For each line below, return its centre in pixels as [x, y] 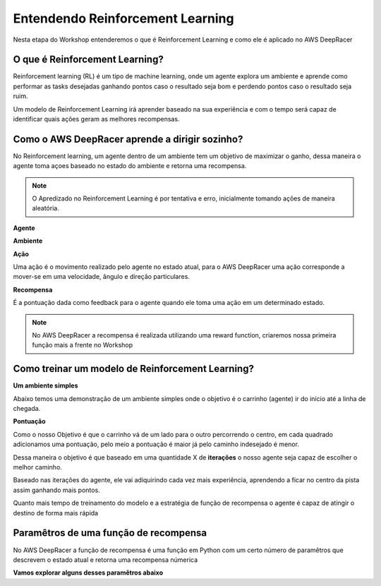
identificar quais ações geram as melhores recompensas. [96, 119]
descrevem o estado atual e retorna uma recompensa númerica [105, 560]
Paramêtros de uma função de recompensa [110, 533]
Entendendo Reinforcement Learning [123, 18]
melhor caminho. [38, 467]
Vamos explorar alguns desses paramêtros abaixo [88, 573]
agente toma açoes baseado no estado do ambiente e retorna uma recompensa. [130, 166]
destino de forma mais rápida [56, 513]
